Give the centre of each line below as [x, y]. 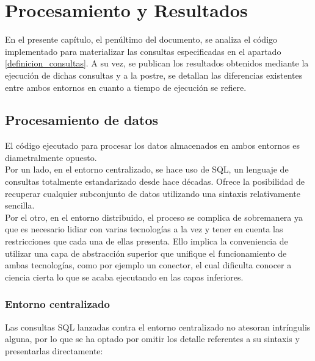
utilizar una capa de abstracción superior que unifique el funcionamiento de [146, 253]
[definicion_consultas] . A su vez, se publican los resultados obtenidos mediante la [157, 63]
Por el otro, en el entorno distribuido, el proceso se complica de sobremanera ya [154, 217]
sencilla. [20, 205]
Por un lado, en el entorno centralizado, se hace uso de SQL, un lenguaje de [147, 169]
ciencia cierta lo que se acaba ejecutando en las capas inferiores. [124, 277]
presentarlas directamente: [54, 350]
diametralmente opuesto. [51, 157]
